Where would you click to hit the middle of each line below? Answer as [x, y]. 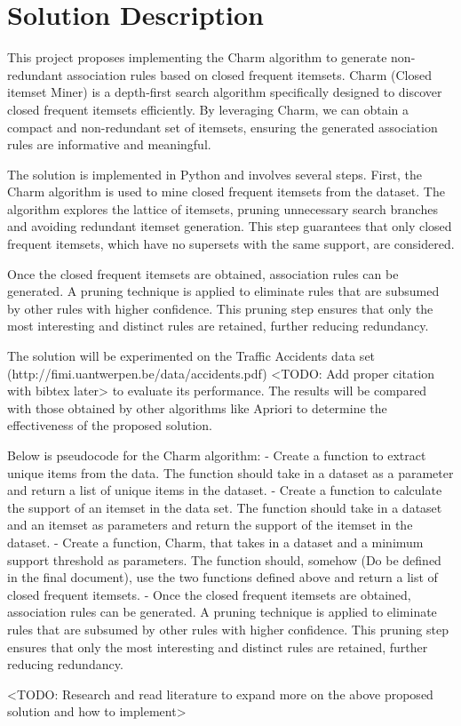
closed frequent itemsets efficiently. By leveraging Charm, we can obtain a [208, 109]
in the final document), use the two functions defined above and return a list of [223, 577]
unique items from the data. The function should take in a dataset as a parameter [230, 472]
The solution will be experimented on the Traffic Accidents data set [191, 356]
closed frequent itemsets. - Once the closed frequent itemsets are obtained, [209, 594]
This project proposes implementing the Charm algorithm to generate [197, 57]
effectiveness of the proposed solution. [110, 425]
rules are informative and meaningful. [109, 144]
